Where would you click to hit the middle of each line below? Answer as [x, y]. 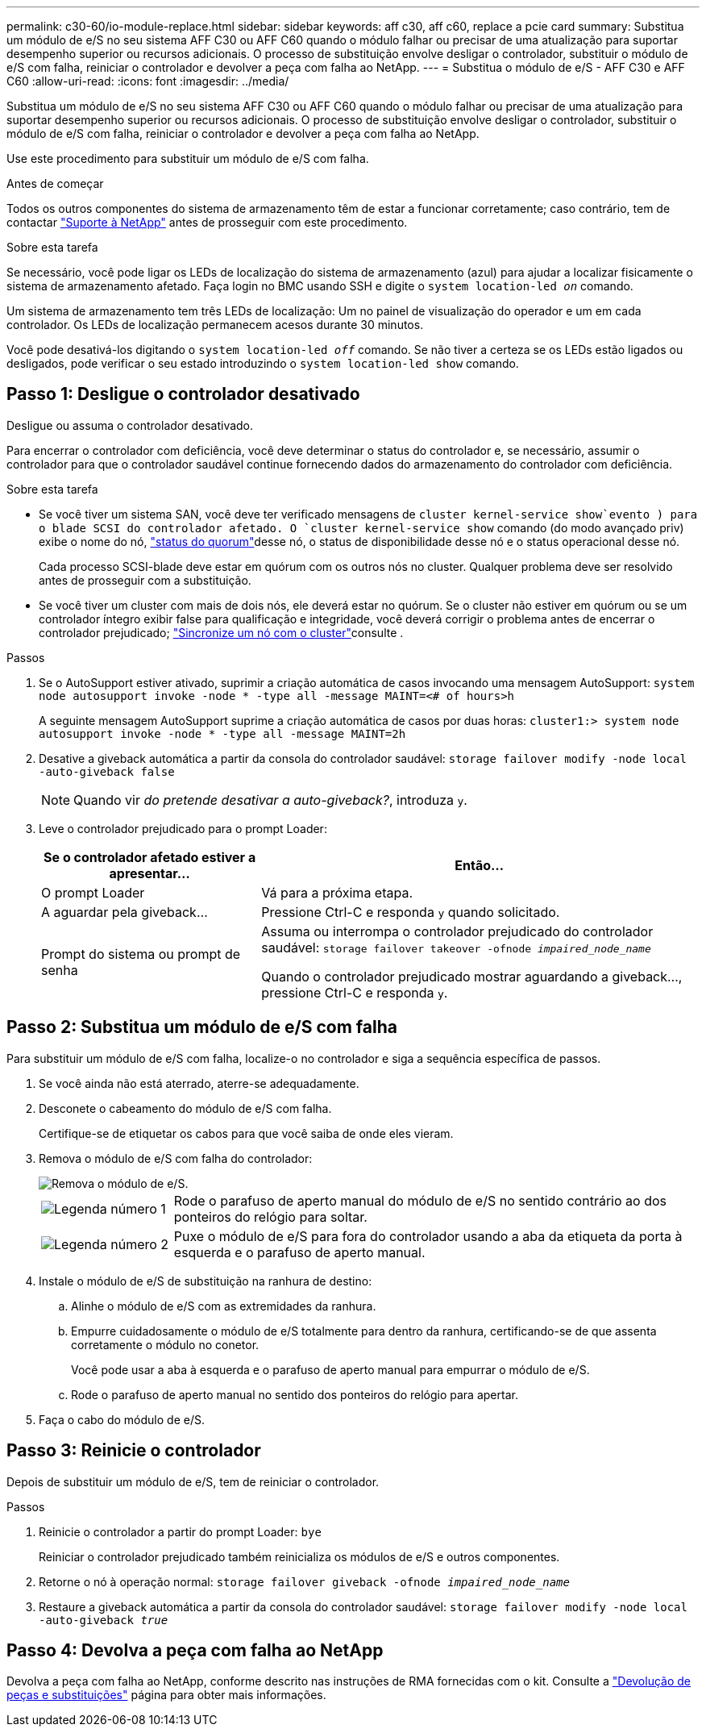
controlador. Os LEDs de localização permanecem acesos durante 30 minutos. [215, 325]
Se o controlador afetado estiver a [150, 857]
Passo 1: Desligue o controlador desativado [183, 394]
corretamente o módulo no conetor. [165, 1344]
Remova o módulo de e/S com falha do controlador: [176, 1158]
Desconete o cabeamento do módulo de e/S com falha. [185, 1108]
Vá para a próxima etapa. [337, 892]
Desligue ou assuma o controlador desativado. [130, 425]
